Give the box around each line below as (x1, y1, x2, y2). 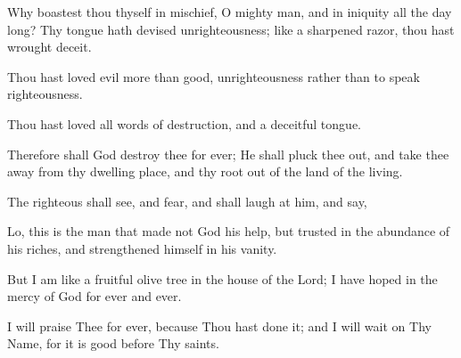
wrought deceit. (7, 37, 92, 56)
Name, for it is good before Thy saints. (7, 334, 219, 353)
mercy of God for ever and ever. (7, 287, 182, 305)
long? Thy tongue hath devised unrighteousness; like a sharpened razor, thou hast (7, 20, 455, 38)
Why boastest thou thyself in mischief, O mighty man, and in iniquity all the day (7, 3, 452, 20)
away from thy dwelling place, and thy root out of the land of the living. (7, 162, 403, 181)
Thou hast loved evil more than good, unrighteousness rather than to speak (7, 67, 420, 85)
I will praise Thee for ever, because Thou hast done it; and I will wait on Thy (7, 316, 432, 335)
